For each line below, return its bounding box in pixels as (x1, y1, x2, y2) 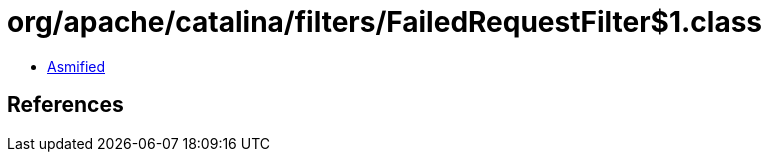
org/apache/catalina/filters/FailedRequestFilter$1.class (7, 5, 763, 39)
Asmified (47, 57, 106, 75)
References (7, 92, 124, 118)
